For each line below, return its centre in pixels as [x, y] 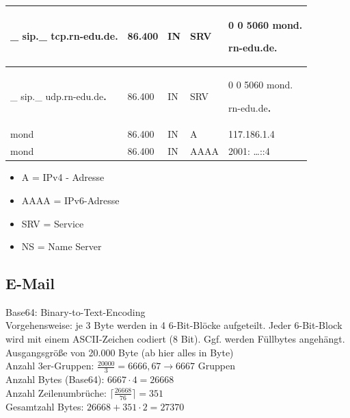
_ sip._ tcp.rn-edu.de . [64, 36]
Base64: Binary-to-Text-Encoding [76, 311]
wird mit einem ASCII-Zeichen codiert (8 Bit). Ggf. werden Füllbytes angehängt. [175, 339]
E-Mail [30, 283]
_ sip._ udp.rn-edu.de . [58, 96]
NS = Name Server [62, 246]
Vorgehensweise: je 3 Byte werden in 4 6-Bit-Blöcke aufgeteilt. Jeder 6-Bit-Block [174, 325]
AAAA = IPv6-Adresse [70, 200]
